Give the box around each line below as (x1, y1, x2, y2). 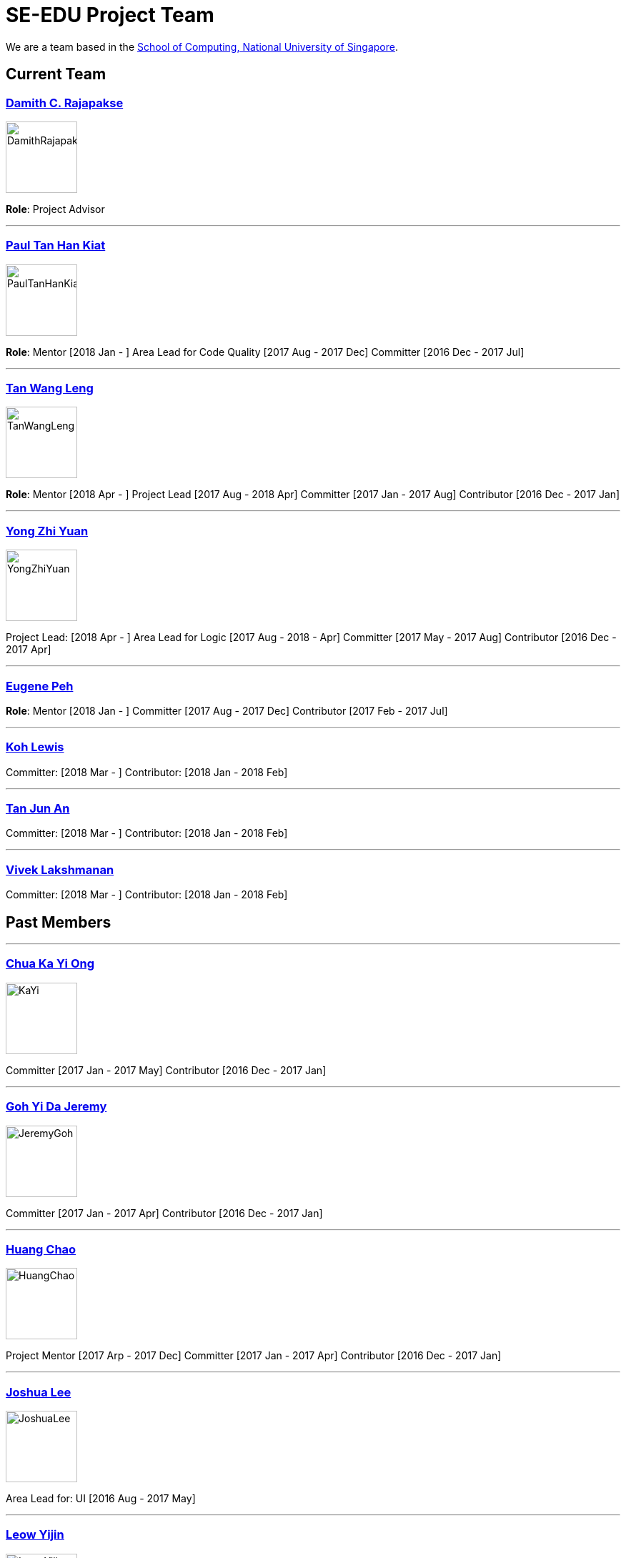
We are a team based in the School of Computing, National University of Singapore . (6, 40, 399, 53)
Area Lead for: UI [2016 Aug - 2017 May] (6, 1492, 196, 1505)
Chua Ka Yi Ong (6, 956, 95, 971)
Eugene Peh (6, 678, 74, 693)
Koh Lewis (6, 740, 64, 755)
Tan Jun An (6, 801, 70, 816)
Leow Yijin (6, 1527, 64, 1542)
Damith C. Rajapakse (6, 95, 124, 110)
